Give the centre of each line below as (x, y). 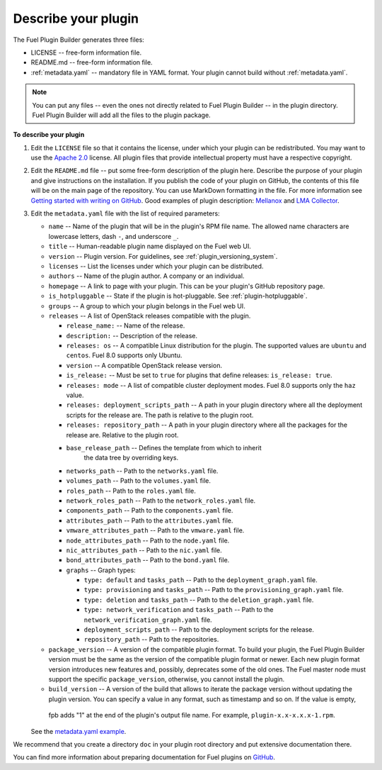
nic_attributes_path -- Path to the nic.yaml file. (144, 550)
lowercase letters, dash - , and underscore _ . (114, 236)
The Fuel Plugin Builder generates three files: (79, 40)
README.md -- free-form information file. (92, 62)
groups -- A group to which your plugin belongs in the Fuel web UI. (147, 306)
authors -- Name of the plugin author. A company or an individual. (146, 276)
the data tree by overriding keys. (131, 458)
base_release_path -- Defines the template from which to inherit (164, 448)
